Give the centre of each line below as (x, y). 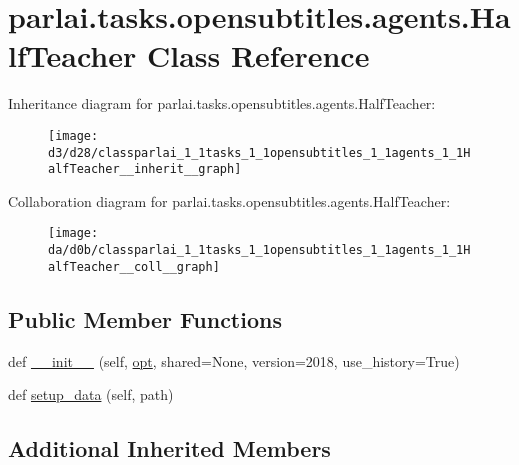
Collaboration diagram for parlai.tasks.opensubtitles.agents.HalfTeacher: (229, 200)
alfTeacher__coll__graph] (134, 266)
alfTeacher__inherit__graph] (145, 169)
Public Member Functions (145, 318)
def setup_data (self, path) (91, 394)
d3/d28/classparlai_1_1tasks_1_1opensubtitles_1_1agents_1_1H (259, 152)
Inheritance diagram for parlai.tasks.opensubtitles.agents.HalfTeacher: (222, 103)
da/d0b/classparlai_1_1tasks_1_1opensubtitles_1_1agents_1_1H (259, 250)
